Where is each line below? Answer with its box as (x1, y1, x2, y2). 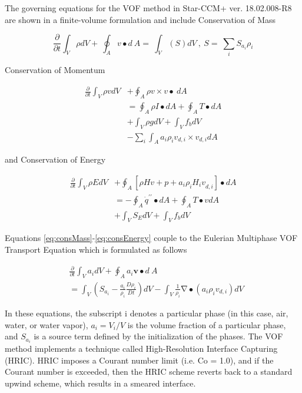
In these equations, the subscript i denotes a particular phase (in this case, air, (5, 306, 288, 319)
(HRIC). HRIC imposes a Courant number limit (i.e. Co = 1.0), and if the (5, 354, 274, 366)
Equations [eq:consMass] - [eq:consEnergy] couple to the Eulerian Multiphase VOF (5, 232, 298, 244)
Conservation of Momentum (5, 63, 105, 75)
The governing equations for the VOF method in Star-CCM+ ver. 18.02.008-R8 (5, 2, 292, 14)
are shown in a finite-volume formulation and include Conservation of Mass (5, 13, 276, 25)
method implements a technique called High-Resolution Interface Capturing (5, 342, 278, 355)
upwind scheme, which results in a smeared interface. (5, 377, 196, 389)
